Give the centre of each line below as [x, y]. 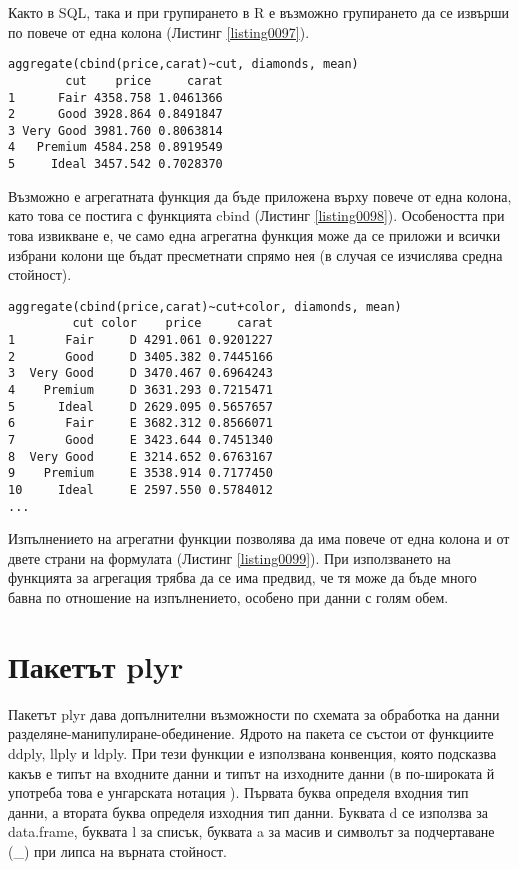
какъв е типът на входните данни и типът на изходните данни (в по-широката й [251, 772]
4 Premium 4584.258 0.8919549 [115, 147]
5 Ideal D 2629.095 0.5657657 [140, 406]
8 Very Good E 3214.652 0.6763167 [140, 456]
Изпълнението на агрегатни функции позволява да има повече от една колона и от [259, 538]
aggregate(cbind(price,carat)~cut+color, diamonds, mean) [205, 306]
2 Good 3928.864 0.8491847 [115, 114]
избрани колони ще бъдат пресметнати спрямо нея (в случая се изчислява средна [255, 254]
